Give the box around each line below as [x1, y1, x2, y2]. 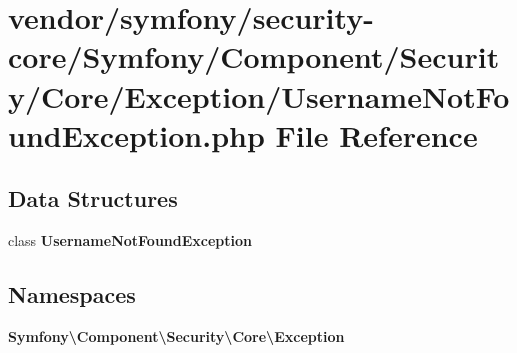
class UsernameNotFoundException [8, 230, 253, 251]
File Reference [275, 114, 478, 155]
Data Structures [8, 183, 178, 214]
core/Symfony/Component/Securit [8, 36, 500, 77]
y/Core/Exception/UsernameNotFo [8, 75, 510, 116]
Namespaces [8, 279, 136, 310]
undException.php [8, 114, 265, 155]
